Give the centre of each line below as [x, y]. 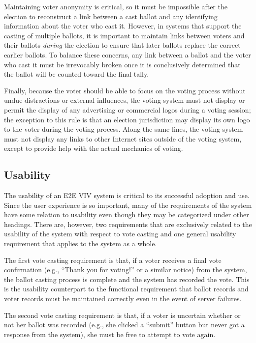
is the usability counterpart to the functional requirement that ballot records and [126, 289]
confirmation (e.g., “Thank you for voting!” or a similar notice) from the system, [126, 270]
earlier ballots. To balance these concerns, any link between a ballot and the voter [128, 54]
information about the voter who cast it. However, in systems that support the [123, 26]
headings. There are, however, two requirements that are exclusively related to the [128, 224]
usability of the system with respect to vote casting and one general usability [120, 234]
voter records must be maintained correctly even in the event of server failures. [123, 299]
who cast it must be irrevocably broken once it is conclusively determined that [122, 64]
